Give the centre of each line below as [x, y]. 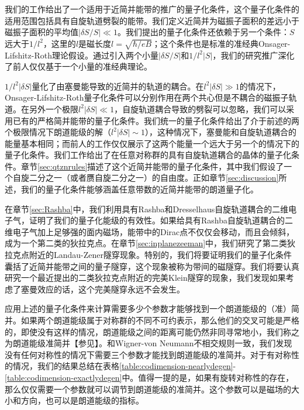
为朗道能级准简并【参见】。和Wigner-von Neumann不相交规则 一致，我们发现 [148, 343]
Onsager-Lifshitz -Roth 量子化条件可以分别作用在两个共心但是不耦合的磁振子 [147, 97]
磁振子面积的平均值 [42, 32]
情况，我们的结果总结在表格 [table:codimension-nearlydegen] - [124, 366]
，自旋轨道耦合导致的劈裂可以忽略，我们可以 [200, 108]
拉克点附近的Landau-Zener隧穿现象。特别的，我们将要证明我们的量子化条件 [148, 255]
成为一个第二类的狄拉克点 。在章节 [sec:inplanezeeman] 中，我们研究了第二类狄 [150, 243]
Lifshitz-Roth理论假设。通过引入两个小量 [82, 55]
